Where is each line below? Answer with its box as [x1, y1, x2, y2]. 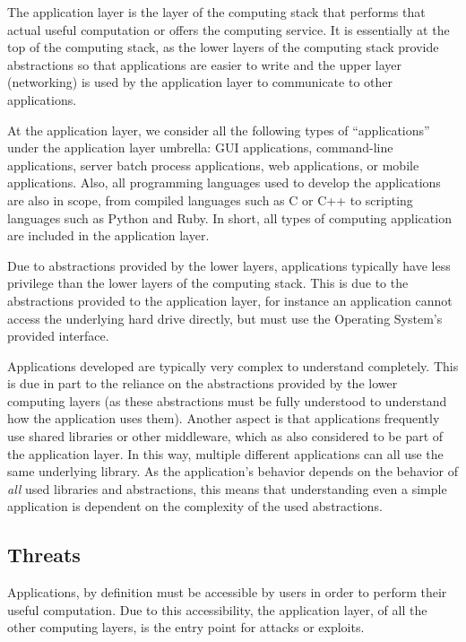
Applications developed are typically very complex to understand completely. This [7, 356, 459, 375]
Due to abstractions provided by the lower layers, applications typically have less [7, 256, 451, 274]
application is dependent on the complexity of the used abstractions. [7, 497, 383, 516]
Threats [7, 541, 81, 568]
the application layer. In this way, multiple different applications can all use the [7, 444, 444, 463]
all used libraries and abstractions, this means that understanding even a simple [7, 479, 447, 498]
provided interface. [7, 326, 109, 345]
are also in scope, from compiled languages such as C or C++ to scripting [7, 190, 413, 209]
